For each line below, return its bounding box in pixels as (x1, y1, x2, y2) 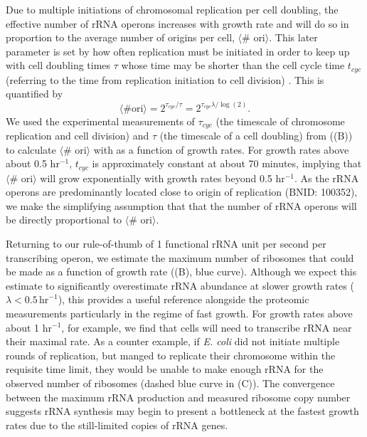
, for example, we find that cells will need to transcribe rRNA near (61, 320, 352, 335)
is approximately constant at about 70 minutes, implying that (92, 156, 362, 171)
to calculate (6, 142, 56, 157)
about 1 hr (6, 320, 53, 335)
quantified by (6, 86, 63, 101)
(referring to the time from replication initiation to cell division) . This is (6, 72, 324, 87)
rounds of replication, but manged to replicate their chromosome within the (6, 347, 336, 362)
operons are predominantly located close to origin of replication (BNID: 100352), (6, 184, 358, 199)
